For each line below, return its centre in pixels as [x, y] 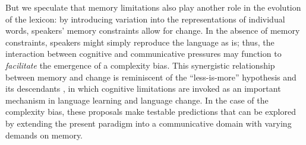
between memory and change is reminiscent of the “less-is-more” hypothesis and [151, 77]
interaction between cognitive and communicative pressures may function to [143, 54]
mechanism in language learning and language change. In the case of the [137, 100]
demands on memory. [44, 135]
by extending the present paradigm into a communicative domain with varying [149, 123]
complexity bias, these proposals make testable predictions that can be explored [151, 112]
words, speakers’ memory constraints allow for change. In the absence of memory [153, 30]
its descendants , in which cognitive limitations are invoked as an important [143, 88]
